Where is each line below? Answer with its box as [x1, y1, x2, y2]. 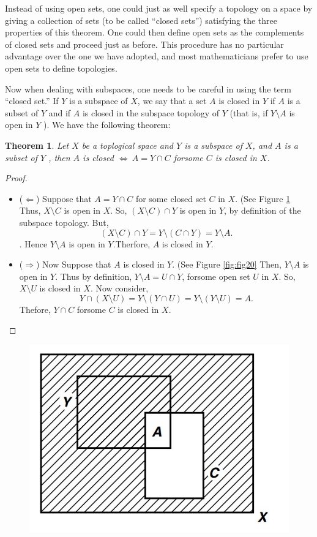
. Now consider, [90, 282, 149, 295]
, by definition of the [224, 204, 301, 217]
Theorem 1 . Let [5, 138, 69, 151]
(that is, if [229, 106, 268, 119]
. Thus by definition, [55, 269, 132, 282]
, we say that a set [137, 94, 207, 107]
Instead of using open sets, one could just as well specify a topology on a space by [5, 2, 313, 14]
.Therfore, [113, 237, 151, 250]
